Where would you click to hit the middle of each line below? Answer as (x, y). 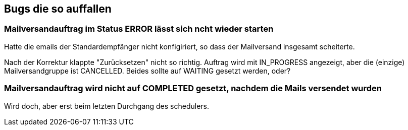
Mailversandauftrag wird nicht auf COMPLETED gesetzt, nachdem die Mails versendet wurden (193, 88)
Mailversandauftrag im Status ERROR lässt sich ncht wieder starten (139, 29)
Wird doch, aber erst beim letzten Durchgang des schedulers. (107, 106)
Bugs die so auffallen (58, 9)
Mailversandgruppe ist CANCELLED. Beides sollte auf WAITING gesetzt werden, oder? (147, 71)
